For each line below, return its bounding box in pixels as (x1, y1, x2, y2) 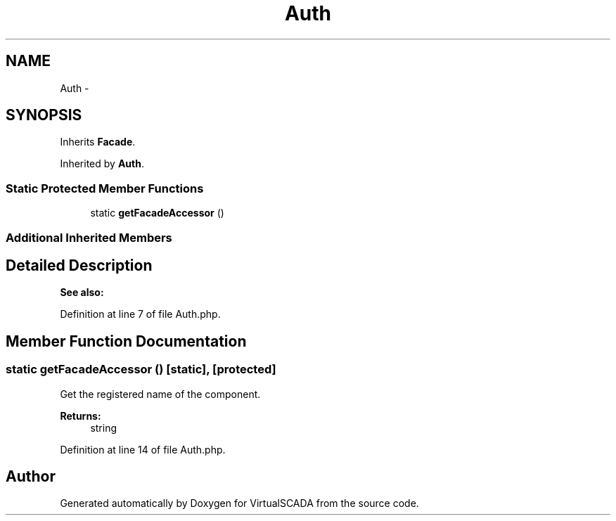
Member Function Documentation (6, 332, 247, 350)
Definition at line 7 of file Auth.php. (60, 308, 221, 321)
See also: (60, 286, 104, 299)
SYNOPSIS (6, 106, 82, 124)
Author (6, 468, 56, 486)
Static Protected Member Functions (6, 181, 204, 195)
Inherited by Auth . (60, 157, 144, 170)
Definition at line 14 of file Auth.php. (60, 443, 226, 456)
